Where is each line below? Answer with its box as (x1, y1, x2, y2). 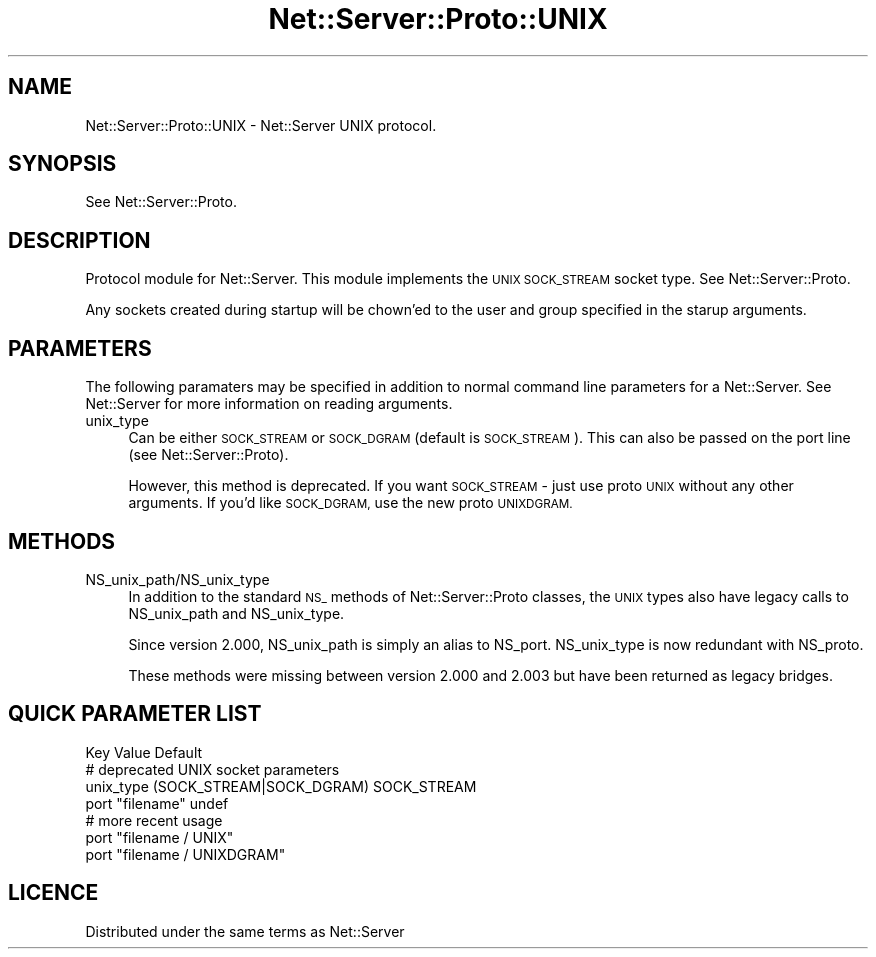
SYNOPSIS (8, 151, 117, 177)
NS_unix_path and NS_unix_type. (128, 604, 345, 622)
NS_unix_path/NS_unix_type (85, 570, 270, 588)
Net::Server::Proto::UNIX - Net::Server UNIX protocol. (85, 116, 437, 134)
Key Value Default (85, 743, 203, 761)
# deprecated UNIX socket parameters (85, 760, 340, 778)
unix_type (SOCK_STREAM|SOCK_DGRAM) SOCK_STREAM (85, 777, 477, 795)
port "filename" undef (85, 794, 229, 812)
